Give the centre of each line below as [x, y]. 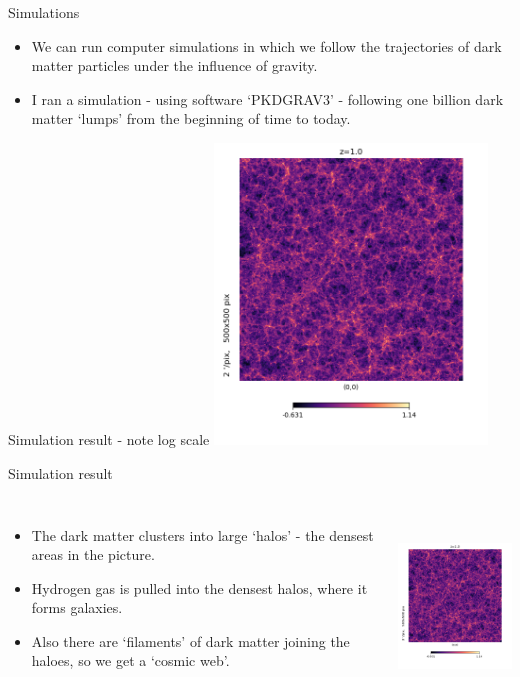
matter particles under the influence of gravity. [174, 65]
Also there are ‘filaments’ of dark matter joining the [190, 640]
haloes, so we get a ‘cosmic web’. [130, 660]
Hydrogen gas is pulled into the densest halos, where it [199, 587]
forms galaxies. [77, 607]
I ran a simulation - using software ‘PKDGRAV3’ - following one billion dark [267, 98]
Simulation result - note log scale [109, 439]
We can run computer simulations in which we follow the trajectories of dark [266, 45]
